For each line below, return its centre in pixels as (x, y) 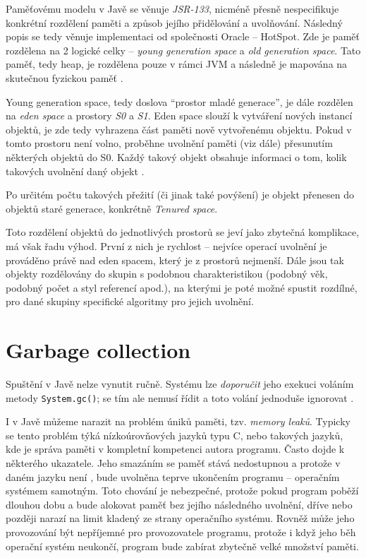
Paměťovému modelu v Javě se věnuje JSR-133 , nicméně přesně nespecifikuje (172, 8)
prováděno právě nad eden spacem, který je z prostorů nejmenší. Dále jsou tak (175, 260)
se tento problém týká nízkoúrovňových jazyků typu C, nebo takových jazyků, (175, 435)
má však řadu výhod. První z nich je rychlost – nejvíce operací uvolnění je (166, 245)
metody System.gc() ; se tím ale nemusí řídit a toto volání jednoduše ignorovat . (180, 397)
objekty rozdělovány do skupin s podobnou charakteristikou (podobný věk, (167, 274)
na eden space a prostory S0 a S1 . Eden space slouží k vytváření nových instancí (179, 115)
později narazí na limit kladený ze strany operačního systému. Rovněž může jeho (180, 518)
